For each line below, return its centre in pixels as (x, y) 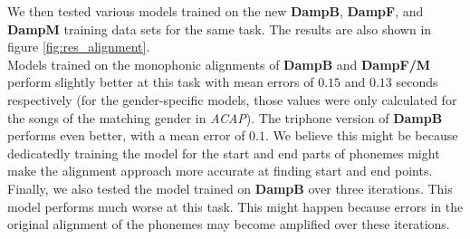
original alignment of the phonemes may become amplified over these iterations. (229, 224)
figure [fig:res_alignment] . (79, 47)
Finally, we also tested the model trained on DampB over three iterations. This (230, 188)
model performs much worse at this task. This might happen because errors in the (235, 206)
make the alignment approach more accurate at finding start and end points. (220, 171)
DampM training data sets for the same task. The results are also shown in (220, 29)
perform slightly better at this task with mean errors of (161, 82)
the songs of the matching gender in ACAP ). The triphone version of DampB (225, 117)
